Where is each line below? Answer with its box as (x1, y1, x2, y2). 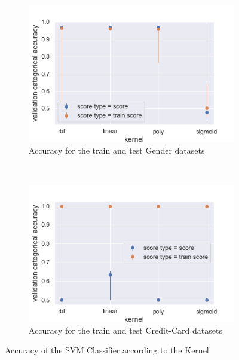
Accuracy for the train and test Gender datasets (29, 144, 205, 156)
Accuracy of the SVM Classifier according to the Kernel (5, 344, 209, 356)
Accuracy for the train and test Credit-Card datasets (29, 324, 222, 336)
